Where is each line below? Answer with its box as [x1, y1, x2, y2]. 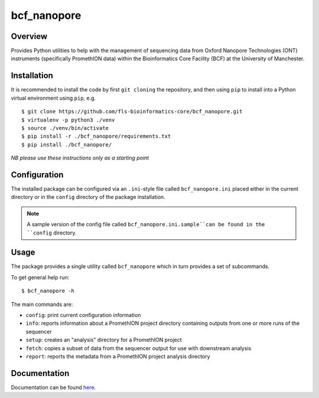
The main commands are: [11, 301, 73, 308]
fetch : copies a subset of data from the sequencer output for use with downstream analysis [25, 344, 252, 351]
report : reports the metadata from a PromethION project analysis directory [25, 353, 210, 360]
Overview [11, 31, 48, 41]
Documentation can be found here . [11, 384, 96, 391]
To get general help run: [11, 273, 70, 280]
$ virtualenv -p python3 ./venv [21, 116, 115, 123]
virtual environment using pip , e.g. [11, 94, 96, 102]
